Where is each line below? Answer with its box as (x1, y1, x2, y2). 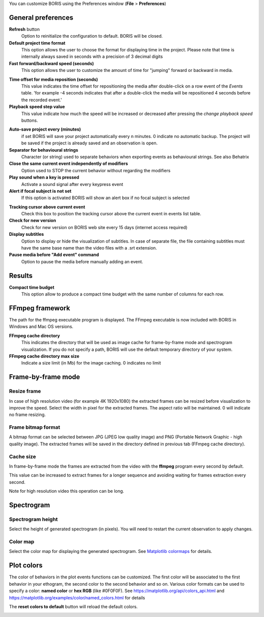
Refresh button (9, 26, 40, 32)
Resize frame (9, 388, 41, 395)
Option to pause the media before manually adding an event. (21, 258, 144, 264)
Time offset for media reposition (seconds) (9, 76, 98, 82)
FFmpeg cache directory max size (9, 353, 80, 359)
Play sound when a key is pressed (9, 174, 79, 181)
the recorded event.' (21, 97, 62, 103)
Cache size (9, 453, 36, 460)
